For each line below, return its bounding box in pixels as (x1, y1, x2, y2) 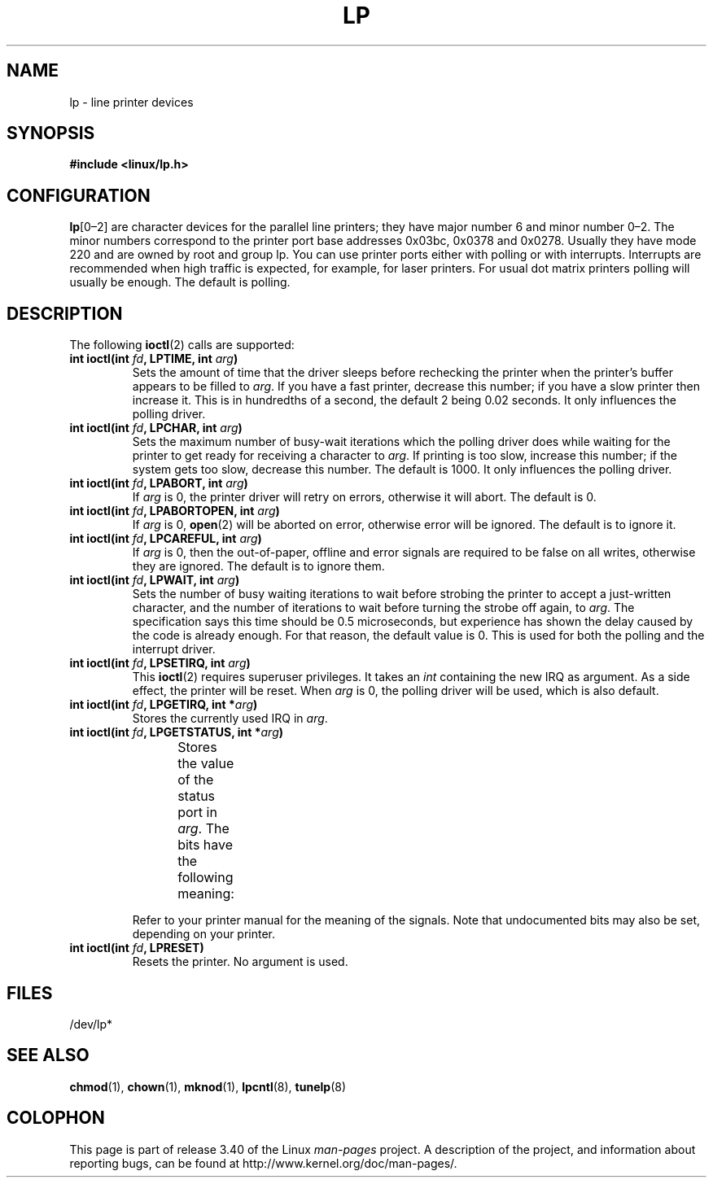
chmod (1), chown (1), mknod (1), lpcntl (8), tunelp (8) (69, 1079, 346, 1094)
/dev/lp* (69, 1016, 112, 1031)
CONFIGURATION (7, 185, 151, 206)
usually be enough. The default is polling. (69, 275, 291, 290)
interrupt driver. (132, 642, 216, 657)
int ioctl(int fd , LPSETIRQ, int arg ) (69, 656, 251, 671)
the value (177, 755, 234, 772)
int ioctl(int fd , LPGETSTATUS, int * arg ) (69, 725, 284, 740)
